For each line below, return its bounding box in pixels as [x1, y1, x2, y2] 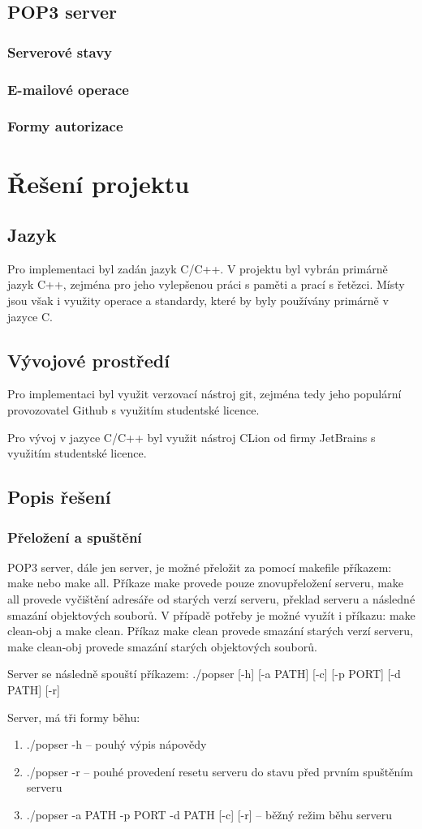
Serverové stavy [7, 41, 113, 62]
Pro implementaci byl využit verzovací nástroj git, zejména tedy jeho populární [7, 385, 402, 402]
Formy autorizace [7, 116, 123, 136]
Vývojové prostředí [7, 347, 170, 372]
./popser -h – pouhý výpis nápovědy [26, 736, 207, 753]
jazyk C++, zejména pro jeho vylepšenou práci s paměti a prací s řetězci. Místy [7, 276, 405, 293]
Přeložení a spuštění [7, 526, 142, 547]
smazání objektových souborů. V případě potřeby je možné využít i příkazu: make [7, 606, 416, 623]
